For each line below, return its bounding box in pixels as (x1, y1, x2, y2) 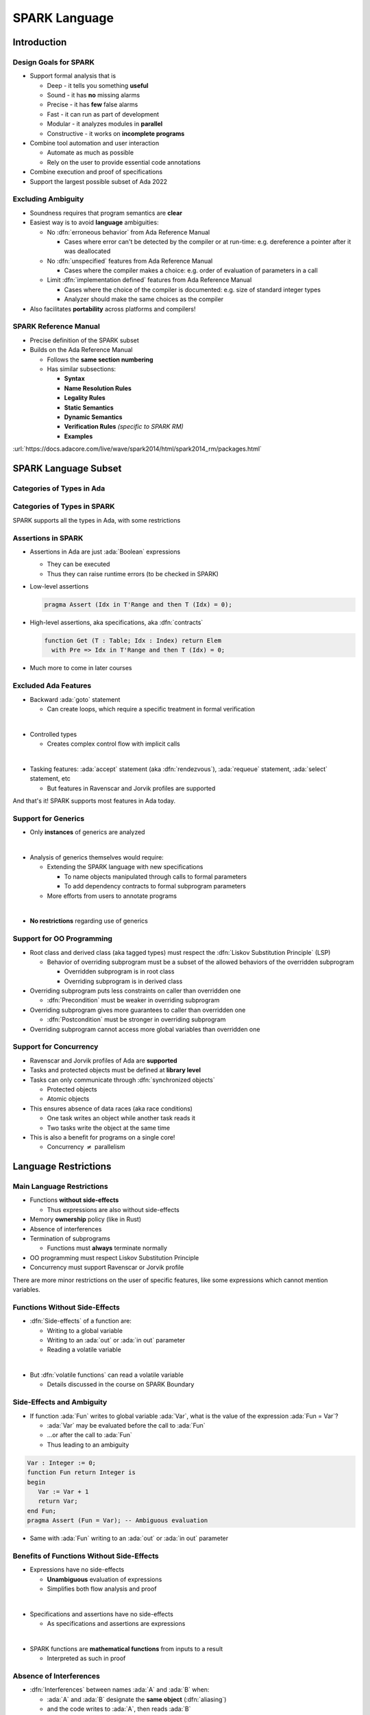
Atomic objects (47, 1095, 90, 1103)
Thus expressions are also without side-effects (47, 1205, 180, 1214)
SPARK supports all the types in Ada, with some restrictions (12, 516, 181, 524)
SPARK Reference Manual (12, 322, 101, 331)
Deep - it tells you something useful (47, 81, 149, 89)
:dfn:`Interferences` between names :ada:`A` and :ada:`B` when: (29, 1686, 210, 1694)
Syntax (64, 375, 85, 383)
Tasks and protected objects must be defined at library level (29, 1066, 201, 1074)
